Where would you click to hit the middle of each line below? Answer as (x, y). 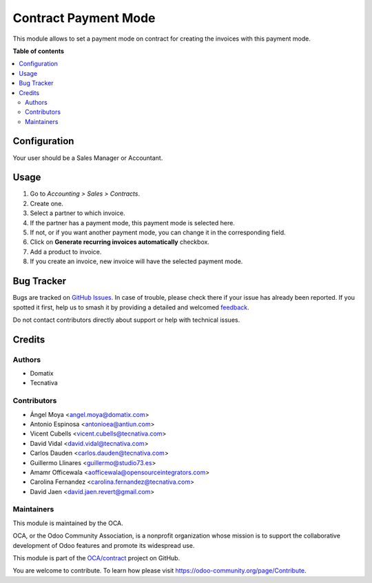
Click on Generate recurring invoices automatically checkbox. (120, 242)
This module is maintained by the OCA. (68, 523)
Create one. (46, 203)
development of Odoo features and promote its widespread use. (104, 545)
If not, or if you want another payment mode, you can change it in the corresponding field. (158, 233)
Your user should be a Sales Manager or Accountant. (88, 158)
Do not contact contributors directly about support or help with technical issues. (126, 320)
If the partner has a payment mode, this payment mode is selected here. (133, 223)
